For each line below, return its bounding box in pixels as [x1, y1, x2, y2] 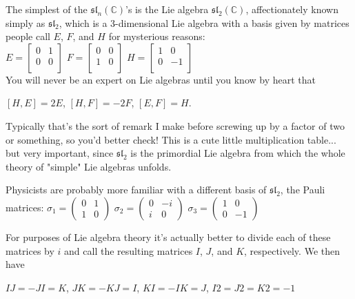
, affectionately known [245, 2, 338, 16]
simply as [6, 15, 45, 30]
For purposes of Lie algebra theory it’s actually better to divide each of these [6, 229, 331, 244]
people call [6, 29, 50, 44]
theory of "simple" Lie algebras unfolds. [6, 159, 172, 173]
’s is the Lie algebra [125, 2, 209, 16]
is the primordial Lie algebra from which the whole [130, 146, 345, 160]
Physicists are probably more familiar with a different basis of [6, 182, 267, 197]
